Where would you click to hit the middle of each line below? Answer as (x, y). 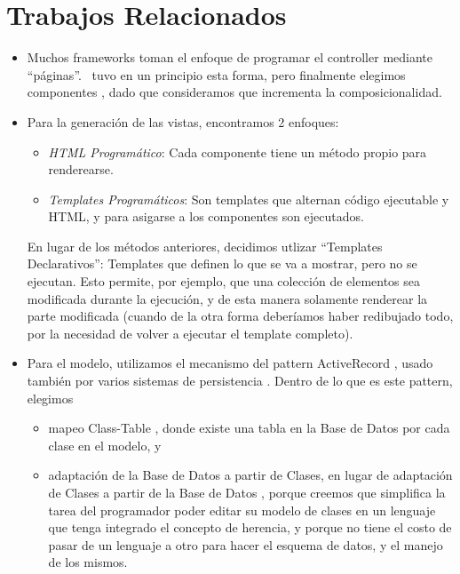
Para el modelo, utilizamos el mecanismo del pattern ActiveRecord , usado (230, 363)
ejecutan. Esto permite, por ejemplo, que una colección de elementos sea (224, 281)
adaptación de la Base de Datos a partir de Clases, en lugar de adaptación (250, 475)
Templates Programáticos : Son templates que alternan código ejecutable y (249, 199)
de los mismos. (88, 562)
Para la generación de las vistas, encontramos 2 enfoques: (183, 121)
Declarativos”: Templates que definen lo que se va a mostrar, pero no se (222, 263)
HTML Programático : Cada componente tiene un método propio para (238, 151)
